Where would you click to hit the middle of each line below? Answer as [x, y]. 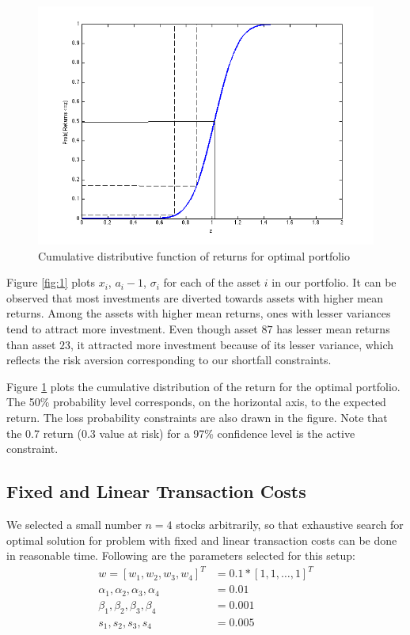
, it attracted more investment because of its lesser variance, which [232, 344]
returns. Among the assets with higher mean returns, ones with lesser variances [199, 313]
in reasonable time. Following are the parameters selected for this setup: [181, 555]
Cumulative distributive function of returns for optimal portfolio [194, 255]
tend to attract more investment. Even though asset [132, 329]
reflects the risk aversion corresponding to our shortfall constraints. [169, 360]
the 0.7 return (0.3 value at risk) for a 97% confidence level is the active [181, 433]
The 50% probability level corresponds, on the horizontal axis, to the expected [196, 402]
